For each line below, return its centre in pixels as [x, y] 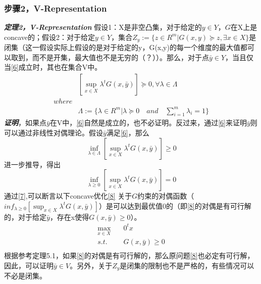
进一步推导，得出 [32, 164]
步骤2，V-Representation [56, 8]
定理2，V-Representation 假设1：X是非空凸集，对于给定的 [103, 27]
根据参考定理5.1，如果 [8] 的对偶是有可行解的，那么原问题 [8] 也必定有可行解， [129, 255]
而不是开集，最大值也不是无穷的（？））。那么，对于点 [120, 57]
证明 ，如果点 [25, 123]
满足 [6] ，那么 [128, 133]
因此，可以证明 [29, 265]
